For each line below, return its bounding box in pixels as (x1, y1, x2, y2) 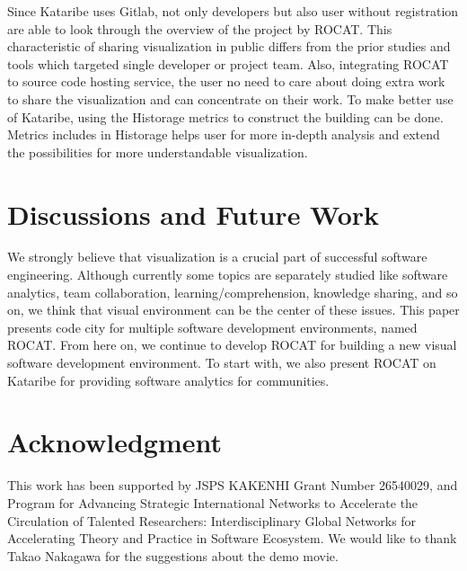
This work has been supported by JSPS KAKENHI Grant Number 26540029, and (7, 476, 458, 495)
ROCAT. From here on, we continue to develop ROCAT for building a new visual (7, 335, 457, 354)
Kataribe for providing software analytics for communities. (7, 370, 330, 389)
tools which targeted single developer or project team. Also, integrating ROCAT (7, 54, 449, 73)
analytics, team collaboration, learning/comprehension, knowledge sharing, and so (7, 282, 458, 301)
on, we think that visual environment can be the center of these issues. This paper (7, 300, 460, 319)
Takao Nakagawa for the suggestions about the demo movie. (7, 546, 339, 565)
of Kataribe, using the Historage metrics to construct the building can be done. (7, 107, 444, 126)
